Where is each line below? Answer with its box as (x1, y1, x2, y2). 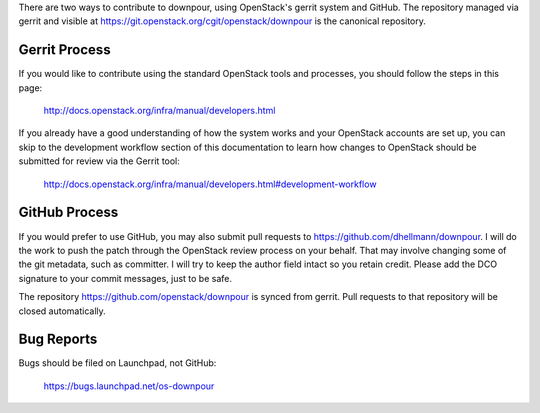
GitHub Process (18, 204, 119, 221)
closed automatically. (18, 305, 107, 317)
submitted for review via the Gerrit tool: (18, 155, 180, 167)
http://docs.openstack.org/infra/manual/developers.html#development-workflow (43, 178, 377, 190)
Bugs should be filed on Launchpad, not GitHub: (18, 357, 217, 369)
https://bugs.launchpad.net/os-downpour (43, 380, 215, 392)
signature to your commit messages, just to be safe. (18, 272, 232, 284)
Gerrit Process (18, 41, 111, 59)
